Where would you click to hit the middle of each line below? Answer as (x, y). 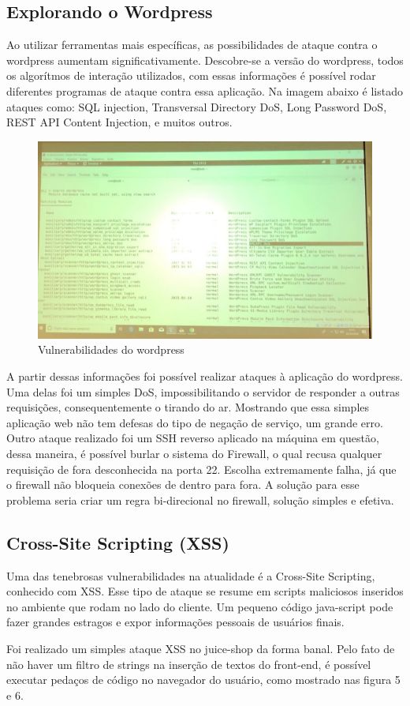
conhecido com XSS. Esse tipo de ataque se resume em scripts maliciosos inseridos (205, 591)
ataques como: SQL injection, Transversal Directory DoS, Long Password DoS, (197, 106)
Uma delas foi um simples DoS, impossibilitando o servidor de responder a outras (203, 391)
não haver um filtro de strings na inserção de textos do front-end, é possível (189, 664)
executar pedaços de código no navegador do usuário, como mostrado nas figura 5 (203, 680)
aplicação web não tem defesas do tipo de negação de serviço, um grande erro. (195, 422)
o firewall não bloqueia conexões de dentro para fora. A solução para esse (183, 484)
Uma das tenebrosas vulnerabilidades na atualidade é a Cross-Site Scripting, (191, 575)
